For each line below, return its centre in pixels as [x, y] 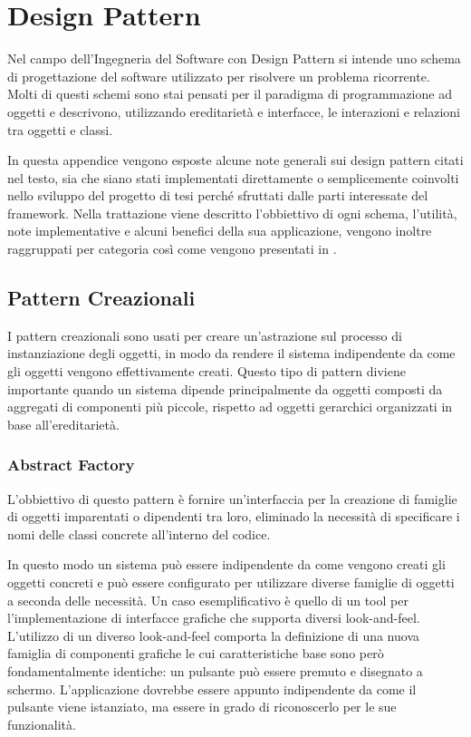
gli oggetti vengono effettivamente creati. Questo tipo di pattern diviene [207, 371]
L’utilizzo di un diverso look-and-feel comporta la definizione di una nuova [213, 635]
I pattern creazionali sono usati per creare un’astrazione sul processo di [205, 335]
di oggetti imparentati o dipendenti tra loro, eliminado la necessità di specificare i [234, 516]
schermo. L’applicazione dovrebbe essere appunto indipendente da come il [212, 689]
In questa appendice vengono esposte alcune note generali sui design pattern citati [235, 160]
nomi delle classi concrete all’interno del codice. [139, 533]
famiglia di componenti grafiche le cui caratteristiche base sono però [196, 653]
